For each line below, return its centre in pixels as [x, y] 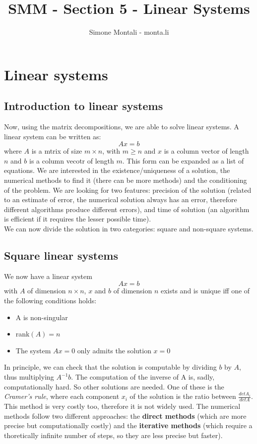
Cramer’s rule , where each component [62, 396]
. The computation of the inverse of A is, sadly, [143, 377]
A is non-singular [42, 317]
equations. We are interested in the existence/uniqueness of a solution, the [117, 170]
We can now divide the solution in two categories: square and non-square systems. [129, 229]
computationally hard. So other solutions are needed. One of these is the [114, 386]
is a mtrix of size [57, 151]
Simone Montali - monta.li [129, 32]
